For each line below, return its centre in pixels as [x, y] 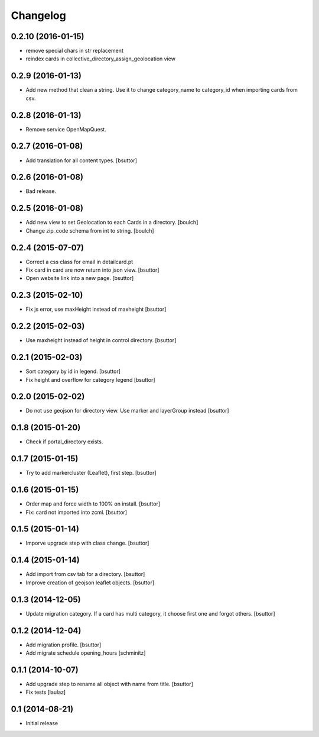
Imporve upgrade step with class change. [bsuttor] [87, 543]
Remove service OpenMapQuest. [66, 129]
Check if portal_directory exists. [64, 442]
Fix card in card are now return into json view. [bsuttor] [92, 270]
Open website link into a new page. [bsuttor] [80, 278]
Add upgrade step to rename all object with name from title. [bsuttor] [109, 684]
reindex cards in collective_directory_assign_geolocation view [100, 59]
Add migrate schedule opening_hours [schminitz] [86, 653]
